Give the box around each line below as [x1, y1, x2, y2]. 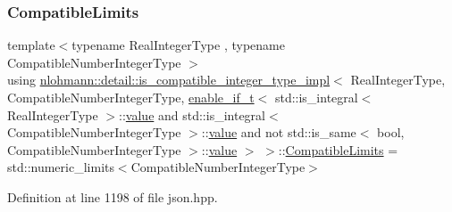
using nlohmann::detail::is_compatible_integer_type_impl [7, 70, 331, 89]
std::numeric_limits [7, 158, 114, 176]
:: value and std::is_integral [119, 105, 265, 124]
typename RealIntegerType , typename [71, 36, 285, 54]
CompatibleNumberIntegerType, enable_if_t [7, 88, 255, 106]
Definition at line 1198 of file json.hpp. [7, 187, 218, 206]
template [7, 36, 55, 54]
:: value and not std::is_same [201, 123, 356, 142]
